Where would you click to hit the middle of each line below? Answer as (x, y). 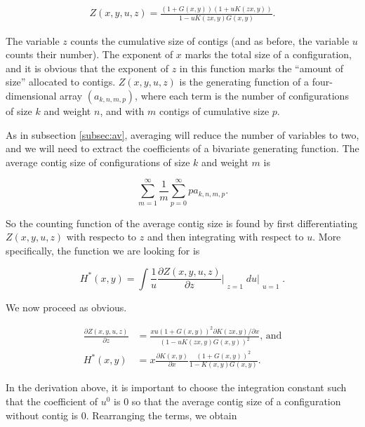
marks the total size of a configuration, (268, 54)
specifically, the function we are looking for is (103, 250)
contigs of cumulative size (214, 111)
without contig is (42, 415)
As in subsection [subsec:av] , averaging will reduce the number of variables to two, (182, 134)
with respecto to (101, 237)
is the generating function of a (244, 82)
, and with (122, 111)
